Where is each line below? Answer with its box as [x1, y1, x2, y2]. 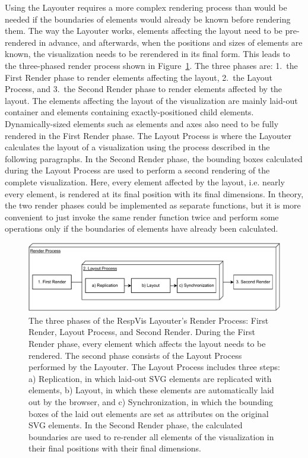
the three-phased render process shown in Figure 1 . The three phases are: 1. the [5, 59, 298, 71]
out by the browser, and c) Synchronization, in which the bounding [28, 395, 274, 408]
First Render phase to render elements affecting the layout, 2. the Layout [5, 71, 272, 83]
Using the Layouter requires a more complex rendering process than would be [5, 1, 287, 13]
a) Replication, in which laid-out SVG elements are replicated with [28, 372, 272, 384]
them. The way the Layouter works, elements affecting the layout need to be [5, 24, 282, 37]
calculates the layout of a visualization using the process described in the [5, 141, 270, 153]
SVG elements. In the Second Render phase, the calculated [28, 419, 243, 431]
